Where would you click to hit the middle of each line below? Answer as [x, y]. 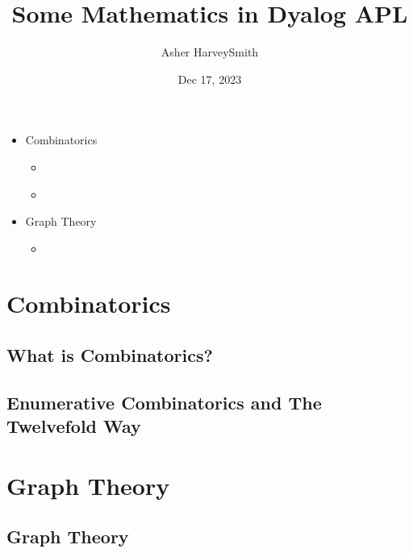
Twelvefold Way [74, 426]
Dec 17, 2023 [210, 79]
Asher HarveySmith [210, 52]
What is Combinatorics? [110, 355]
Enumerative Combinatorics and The [164, 402]
